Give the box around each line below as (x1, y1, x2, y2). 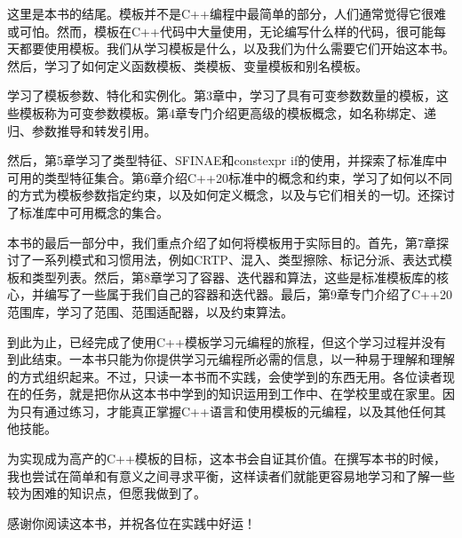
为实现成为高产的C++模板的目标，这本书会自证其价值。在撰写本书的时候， (7, 449, 446, 468)
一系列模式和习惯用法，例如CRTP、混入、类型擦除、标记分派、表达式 (31, 250, 440, 269)
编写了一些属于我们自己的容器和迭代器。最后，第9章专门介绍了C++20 (44, 285, 452, 304)
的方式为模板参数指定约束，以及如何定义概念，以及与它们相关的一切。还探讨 (7, 186, 455, 204)
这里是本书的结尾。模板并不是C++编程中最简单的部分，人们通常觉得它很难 (7, 4, 446, 22)
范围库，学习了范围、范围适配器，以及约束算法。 (7, 302, 293, 320)
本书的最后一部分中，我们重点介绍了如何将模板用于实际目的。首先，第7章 (7, 233, 436, 251)
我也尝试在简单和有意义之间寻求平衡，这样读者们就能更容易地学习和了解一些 (7, 466, 455, 485)
